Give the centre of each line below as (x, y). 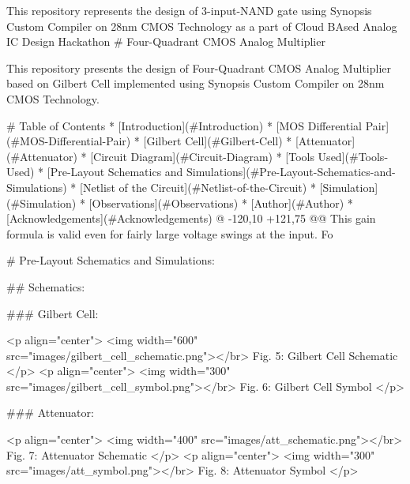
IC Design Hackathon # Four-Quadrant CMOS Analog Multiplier (166, 41)
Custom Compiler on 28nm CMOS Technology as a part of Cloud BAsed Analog (202, 26)
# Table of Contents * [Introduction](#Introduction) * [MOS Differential (184, 125)
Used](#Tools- (353, 156)
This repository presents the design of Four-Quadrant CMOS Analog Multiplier (199, 68)
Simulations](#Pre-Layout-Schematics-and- (291, 172)
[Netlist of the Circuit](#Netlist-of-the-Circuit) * (198, 187)
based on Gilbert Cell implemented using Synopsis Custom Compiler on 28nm (196, 83)
